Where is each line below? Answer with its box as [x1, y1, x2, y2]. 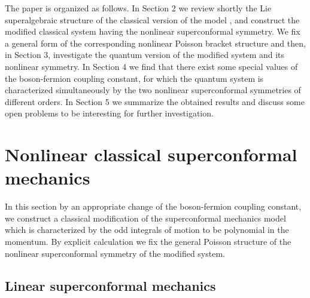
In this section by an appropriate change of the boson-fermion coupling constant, [5, 200, 302, 213]
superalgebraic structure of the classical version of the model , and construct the [5, 13, 300, 26]
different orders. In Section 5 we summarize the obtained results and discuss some [5, 95, 305, 107]
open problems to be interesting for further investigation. [5, 107, 214, 119]
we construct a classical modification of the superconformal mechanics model [5, 211, 286, 224]
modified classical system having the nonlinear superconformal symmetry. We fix [5, 25, 300, 38]
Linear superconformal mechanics [5, 276, 216, 294]
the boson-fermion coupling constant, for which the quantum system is [5, 72, 264, 84]
